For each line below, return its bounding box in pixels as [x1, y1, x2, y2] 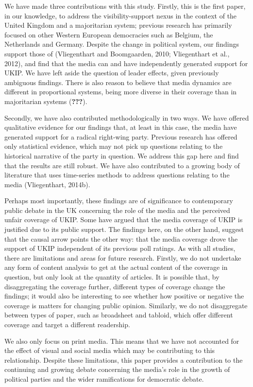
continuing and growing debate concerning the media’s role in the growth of [4, 364, 230, 374]
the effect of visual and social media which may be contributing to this [4, 345, 215, 355]
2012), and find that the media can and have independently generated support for [4, 58, 248, 68]
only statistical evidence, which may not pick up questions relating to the [4, 141, 223, 151]
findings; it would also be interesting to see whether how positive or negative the [4, 291, 244, 301]
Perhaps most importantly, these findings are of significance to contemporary [4, 195, 233, 206]
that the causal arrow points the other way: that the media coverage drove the [4, 233, 238, 244]
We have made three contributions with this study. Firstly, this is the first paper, [4, 1, 246, 11]
